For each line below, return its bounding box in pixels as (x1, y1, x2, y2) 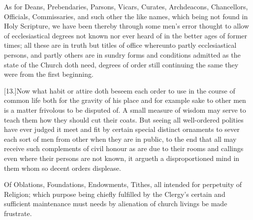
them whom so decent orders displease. (4, 162, 121, 173)
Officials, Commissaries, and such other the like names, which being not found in (4, 11, 248, 21)
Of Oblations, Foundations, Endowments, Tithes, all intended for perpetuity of (4, 179, 242, 189)
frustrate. (4, 208, 32, 218)
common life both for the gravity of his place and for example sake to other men (4, 95, 246, 105)
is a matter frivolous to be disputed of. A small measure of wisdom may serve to (4, 104, 246, 115)
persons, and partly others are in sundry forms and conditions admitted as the (4, 49, 241, 60)
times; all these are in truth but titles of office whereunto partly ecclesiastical (4, 40, 237, 50)
